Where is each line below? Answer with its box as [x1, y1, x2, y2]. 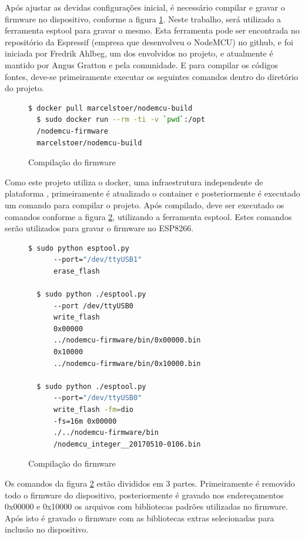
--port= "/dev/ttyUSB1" [53, 255, 142, 264]
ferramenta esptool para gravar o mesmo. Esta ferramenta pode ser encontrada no [5, 24, 300, 36]
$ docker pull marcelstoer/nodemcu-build [28, 104, 193, 112]
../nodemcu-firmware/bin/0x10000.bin [53, 359, 201, 368]
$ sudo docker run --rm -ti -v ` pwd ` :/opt [36, 115, 205, 124]
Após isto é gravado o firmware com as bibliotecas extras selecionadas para [5, 511, 274, 524]
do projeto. [5, 82, 44, 94]
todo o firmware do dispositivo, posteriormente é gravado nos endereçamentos [5, 488, 284, 501]
